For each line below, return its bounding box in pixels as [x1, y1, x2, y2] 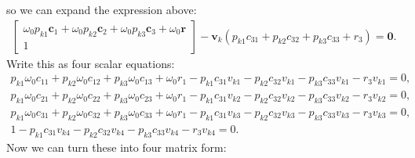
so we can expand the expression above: [6, 2, 197, 17]
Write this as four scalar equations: [6, 55, 175, 71]
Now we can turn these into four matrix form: [6, 138, 227, 155]
